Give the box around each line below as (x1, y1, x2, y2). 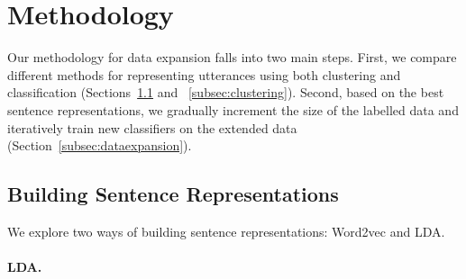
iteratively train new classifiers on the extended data (7, 118, 297, 137)
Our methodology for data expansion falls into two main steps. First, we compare (7, 48, 457, 67)
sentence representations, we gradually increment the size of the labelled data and (7, 100, 459, 119)
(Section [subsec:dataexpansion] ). (7, 136, 192, 155)
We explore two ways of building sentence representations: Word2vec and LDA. (7, 221, 445, 240)
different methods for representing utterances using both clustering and (7, 65, 401, 84)
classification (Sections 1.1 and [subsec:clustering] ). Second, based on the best (7, 83, 444, 102)
